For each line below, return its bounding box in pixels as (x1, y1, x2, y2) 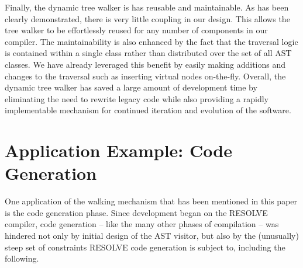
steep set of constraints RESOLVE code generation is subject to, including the (5, 241, 285, 253)
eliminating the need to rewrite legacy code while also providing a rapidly (5, 92, 268, 105)
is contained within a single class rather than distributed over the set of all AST (5, 47, 292, 59)
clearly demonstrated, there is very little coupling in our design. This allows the (5, 12, 290, 25)
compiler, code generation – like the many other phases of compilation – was (5, 218, 279, 230)
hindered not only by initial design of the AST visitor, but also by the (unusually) (5, 229, 299, 242)
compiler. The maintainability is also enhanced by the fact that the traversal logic (5, 35, 298, 47)
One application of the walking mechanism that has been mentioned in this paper (5, 195, 298, 207)
